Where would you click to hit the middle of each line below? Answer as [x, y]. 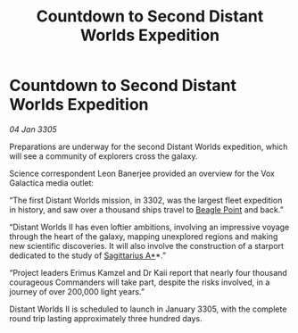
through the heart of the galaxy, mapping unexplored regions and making [144, 236]
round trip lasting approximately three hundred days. [106, 318]
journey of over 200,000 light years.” [77, 291]
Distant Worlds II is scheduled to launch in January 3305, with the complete [148, 309]
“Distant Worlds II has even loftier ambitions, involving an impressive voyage [149, 227]
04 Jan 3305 [33, 129]
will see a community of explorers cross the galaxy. [103, 156]
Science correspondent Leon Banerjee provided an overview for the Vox [142, 173]
